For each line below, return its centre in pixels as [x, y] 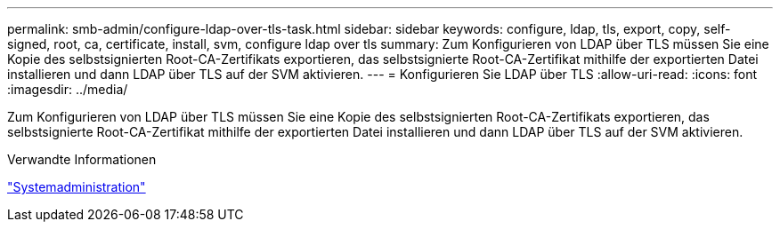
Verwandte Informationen [82, 159]
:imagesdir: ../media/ [68, 89]
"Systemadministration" [77, 187]
